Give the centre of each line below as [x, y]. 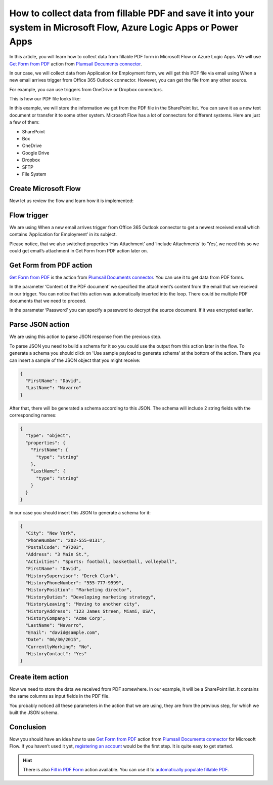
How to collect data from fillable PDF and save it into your [132, 13]
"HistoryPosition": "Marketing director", [79, 590]
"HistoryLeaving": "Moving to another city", [83, 604]
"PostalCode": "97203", [55, 548]
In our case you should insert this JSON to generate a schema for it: [80, 512]
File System [34, 174]
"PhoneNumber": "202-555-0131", [65, 540]
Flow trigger [29, 215]
